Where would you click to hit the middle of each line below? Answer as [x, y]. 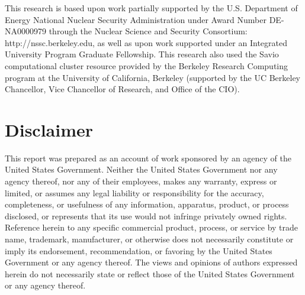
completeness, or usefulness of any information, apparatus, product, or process [147, 204]
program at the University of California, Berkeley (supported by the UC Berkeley [152, 77]
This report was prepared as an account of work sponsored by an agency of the [148, 158]
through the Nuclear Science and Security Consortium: [148, 31]
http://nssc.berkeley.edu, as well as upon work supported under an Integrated [146, 42]
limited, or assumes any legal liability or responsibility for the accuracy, [134, 192]
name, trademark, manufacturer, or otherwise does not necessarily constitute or [149, 239]
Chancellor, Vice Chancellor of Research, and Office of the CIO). [122, 89]
